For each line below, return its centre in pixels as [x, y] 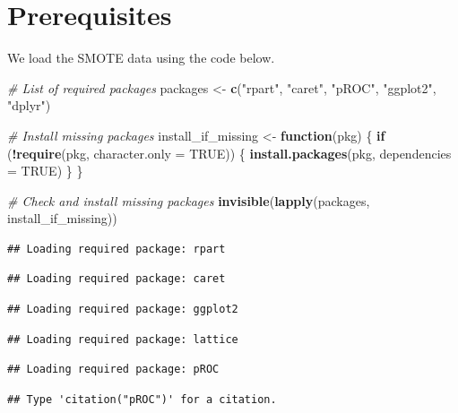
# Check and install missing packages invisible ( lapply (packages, [189, 200]
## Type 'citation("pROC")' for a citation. [142, 399]
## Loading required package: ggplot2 [123, 310]
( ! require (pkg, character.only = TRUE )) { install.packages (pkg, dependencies [229, 153]
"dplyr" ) [29, 105]
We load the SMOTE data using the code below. [141, 58]
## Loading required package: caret [117, 279]
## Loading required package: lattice [123, 339]
